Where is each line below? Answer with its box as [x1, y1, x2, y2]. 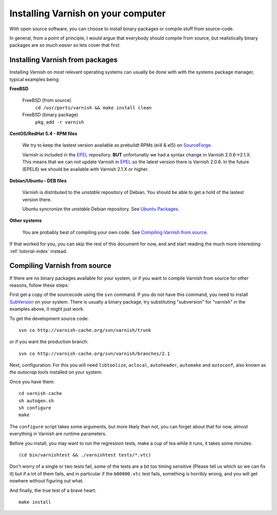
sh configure [18, 405, 51, 411]
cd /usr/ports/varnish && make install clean [35, 105, 152, 110]
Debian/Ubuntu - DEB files [9, 177, 67, 184]
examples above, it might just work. [9, 306, 85, 312]
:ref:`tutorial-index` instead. [9, 248, 68, 254]
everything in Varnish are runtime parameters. [9, 431, 107, 437]
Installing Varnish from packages [9, 55, 118, 64]
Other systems [9, 217, 42, 224]
